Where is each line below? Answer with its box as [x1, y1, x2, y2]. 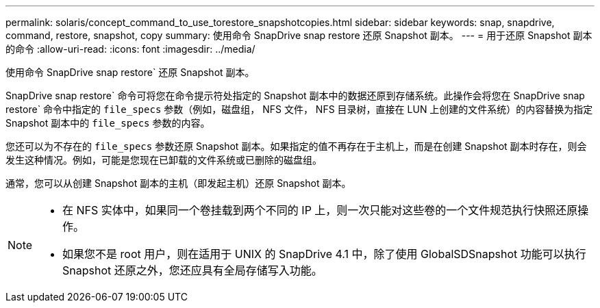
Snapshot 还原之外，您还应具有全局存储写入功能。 [62, 264, 323, 277]
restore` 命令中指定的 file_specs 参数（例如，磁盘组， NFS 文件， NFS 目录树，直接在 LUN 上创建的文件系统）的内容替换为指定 [5, 103, 593, 115]
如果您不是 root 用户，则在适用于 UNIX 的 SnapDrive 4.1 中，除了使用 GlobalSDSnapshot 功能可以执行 [62, 247, 586, 261]
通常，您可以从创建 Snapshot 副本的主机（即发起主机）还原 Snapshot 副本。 [5, 177, 351, 189]
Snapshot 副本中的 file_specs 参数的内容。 [5, 117, 210, 129]
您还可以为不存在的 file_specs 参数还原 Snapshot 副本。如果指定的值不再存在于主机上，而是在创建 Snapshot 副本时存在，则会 [5, 140, 587, 152]
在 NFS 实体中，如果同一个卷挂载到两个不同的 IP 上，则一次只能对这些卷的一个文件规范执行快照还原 [62, 203, 578, 217]
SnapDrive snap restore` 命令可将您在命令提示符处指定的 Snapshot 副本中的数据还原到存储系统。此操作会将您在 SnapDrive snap [5, 90, 585, 101]
